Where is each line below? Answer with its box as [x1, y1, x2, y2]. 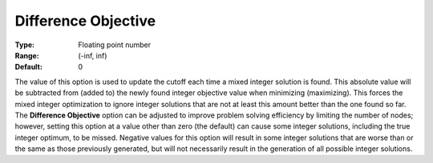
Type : [14, 40, 35, 50]
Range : [14, 50, 39, 60]
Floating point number [78, 40, 152, 50]
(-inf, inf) [78, 50, 107, 60]
